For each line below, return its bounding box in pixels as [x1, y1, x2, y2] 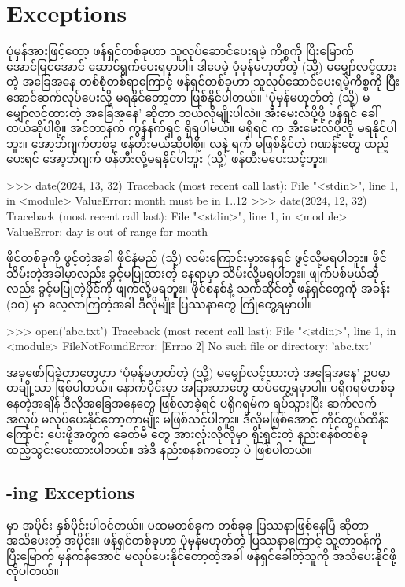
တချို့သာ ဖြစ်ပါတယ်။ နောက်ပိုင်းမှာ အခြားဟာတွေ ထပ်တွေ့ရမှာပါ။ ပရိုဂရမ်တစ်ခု [6, 379, 396, 396]
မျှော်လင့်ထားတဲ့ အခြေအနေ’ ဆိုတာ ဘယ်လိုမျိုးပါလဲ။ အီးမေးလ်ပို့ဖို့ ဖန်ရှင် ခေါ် [6, 104, 378, 120]
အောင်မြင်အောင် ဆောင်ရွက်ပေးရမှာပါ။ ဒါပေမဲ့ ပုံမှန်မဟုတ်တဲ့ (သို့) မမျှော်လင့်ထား [6, 57, 397, 74]
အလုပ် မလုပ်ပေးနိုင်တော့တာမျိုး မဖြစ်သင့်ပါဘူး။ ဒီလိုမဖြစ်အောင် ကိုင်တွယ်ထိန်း [6, 410, 388, 426]
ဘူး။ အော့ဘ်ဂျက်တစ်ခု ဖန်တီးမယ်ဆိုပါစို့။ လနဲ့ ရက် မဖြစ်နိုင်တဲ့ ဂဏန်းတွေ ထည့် [6, 135, 389, 151]
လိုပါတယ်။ [6, 563, 59, 579]
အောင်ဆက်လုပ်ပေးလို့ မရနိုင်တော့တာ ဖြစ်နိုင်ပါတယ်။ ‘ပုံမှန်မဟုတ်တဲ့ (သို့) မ [6, 88, 370, 105]
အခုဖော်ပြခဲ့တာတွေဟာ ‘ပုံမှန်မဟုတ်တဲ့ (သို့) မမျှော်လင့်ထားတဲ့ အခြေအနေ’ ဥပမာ [6, 364, 391, 380]
